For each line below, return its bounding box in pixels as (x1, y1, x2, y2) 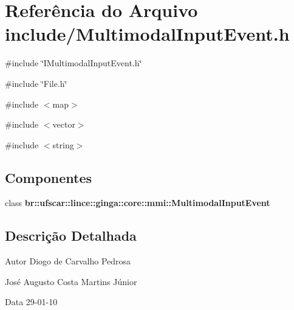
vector (52, 118, 75, 131)
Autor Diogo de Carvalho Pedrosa (5, 255, 131, 267)
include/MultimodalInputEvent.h (5, 21, 290, 46)
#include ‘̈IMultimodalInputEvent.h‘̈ (5, 57, 142, 69)
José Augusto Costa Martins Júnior (5, 275, 137, 288)
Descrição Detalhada (5, 226, 137, 245)
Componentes (5, 168, 92, 187)
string (52, 138, 74, 151)
